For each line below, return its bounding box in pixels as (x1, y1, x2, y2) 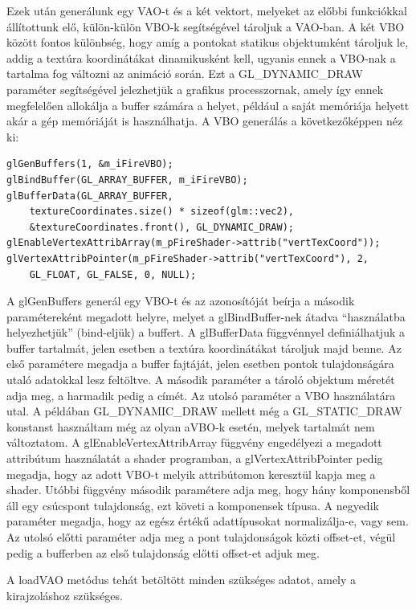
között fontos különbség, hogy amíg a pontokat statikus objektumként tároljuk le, (6, 34, 409, 51)
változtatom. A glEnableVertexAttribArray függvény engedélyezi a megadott (6, 434, 382, 451)
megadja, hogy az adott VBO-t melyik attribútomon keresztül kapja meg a (6, 465, 376, 482)
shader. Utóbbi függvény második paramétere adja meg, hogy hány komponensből (6, 481, 410, 498)
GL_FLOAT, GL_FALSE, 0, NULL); (29, 268, 197, 280)
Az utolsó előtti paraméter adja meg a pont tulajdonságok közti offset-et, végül (6, 529, 396, 545)
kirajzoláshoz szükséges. (6, 587, 123, 603)
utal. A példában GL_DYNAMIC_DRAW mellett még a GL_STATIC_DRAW (6, 403, 402, 419)
